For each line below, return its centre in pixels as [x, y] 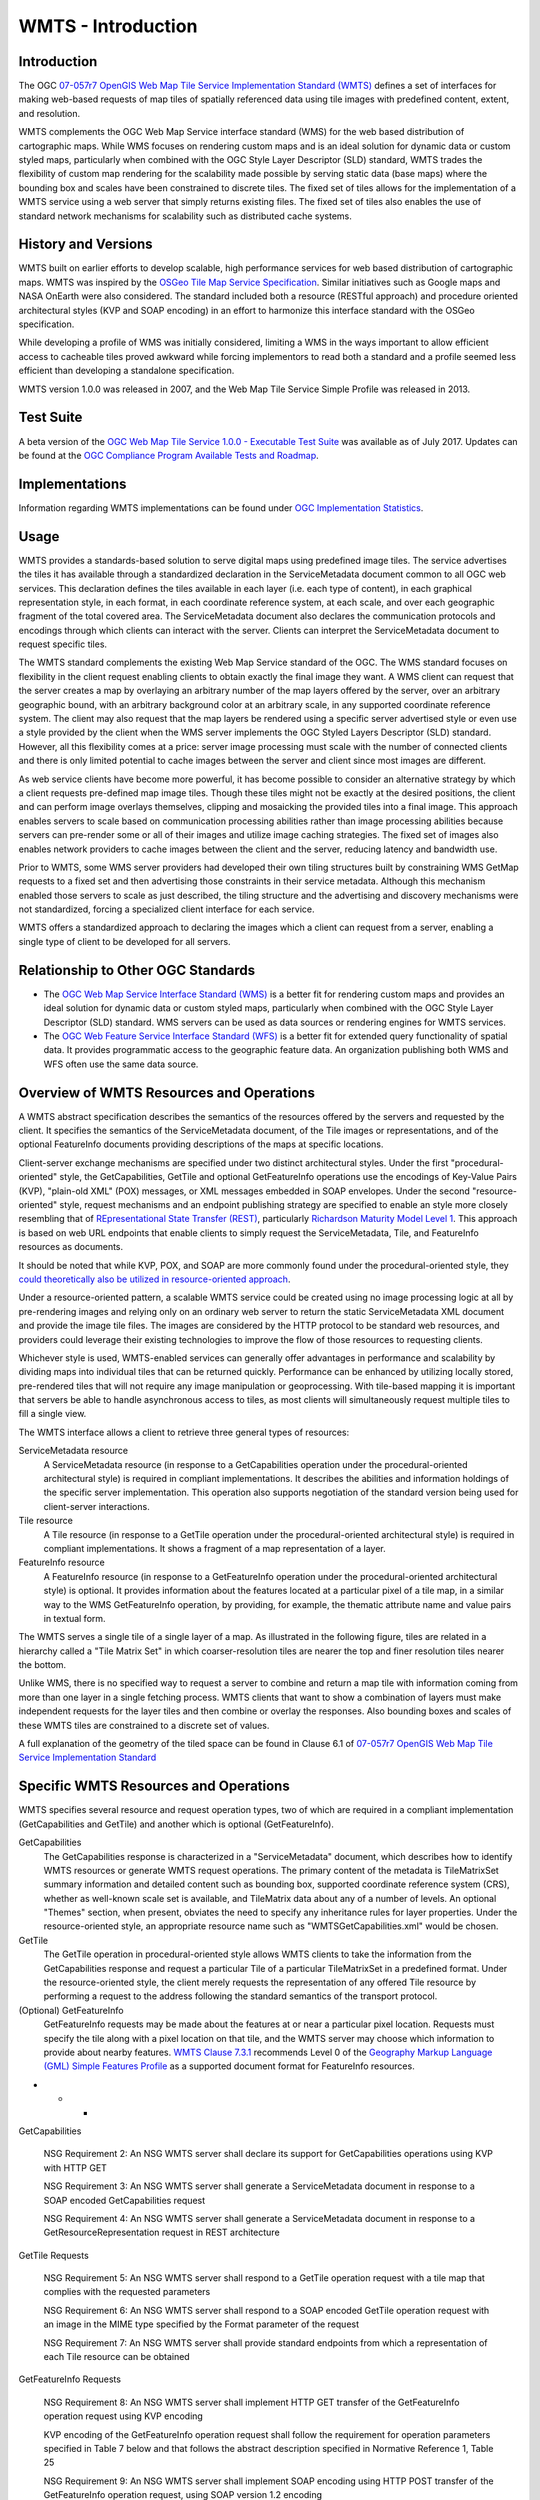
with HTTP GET [75, 2167]
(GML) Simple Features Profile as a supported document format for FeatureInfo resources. [229, 2066]
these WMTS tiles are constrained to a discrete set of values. [144, 1725]
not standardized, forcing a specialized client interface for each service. [166, 909]
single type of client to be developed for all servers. [124, 941]
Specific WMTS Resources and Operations [154, 1786]
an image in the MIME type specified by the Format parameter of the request [201, 2324]
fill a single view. [52, 1414]
